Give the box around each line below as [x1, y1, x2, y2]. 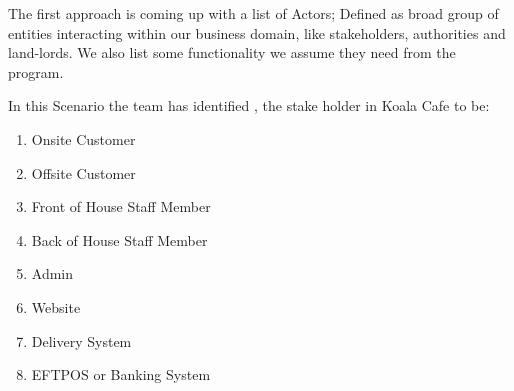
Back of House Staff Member [31, 229, 208, 250]
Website [31, 296, 81, 317]
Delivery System [31, 330, 132, 351]
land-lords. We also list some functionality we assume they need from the [8, 42, 456, 63]
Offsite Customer [31, 162, 136, 183]
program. [8, 61, 64, 82]
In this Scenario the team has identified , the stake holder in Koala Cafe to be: [8, 95, 490, 116]
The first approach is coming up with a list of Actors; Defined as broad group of [8, 3, 499, 23]
